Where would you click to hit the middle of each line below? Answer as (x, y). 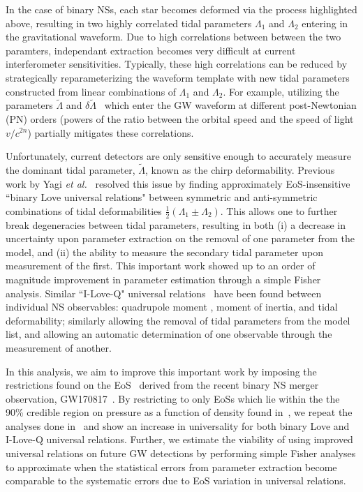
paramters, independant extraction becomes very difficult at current (151, 50)
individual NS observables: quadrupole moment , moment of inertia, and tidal (172, 307)
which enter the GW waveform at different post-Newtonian (230, 105)
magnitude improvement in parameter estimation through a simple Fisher (163, 279)
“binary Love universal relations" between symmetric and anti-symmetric (162, 197)
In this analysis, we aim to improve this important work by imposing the (161, 371)
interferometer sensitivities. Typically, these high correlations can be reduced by (177, 64)
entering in (325, 23)
